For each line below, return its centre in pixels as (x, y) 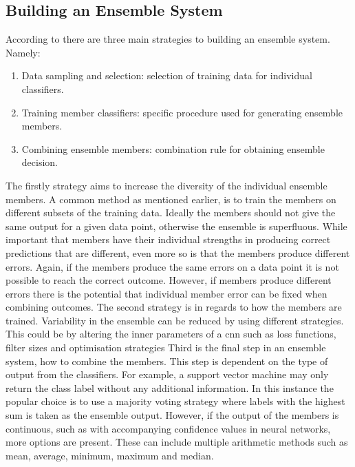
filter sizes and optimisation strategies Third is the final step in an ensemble (166, 347)
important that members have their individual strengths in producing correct (168, 239)
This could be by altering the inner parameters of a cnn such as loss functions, (171, 334)
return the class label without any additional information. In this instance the (170, 387)
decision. (40, 162)
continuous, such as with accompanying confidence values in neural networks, (168, 428)
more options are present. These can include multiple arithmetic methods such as (177, 442)
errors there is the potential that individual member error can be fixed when (166, 293)
